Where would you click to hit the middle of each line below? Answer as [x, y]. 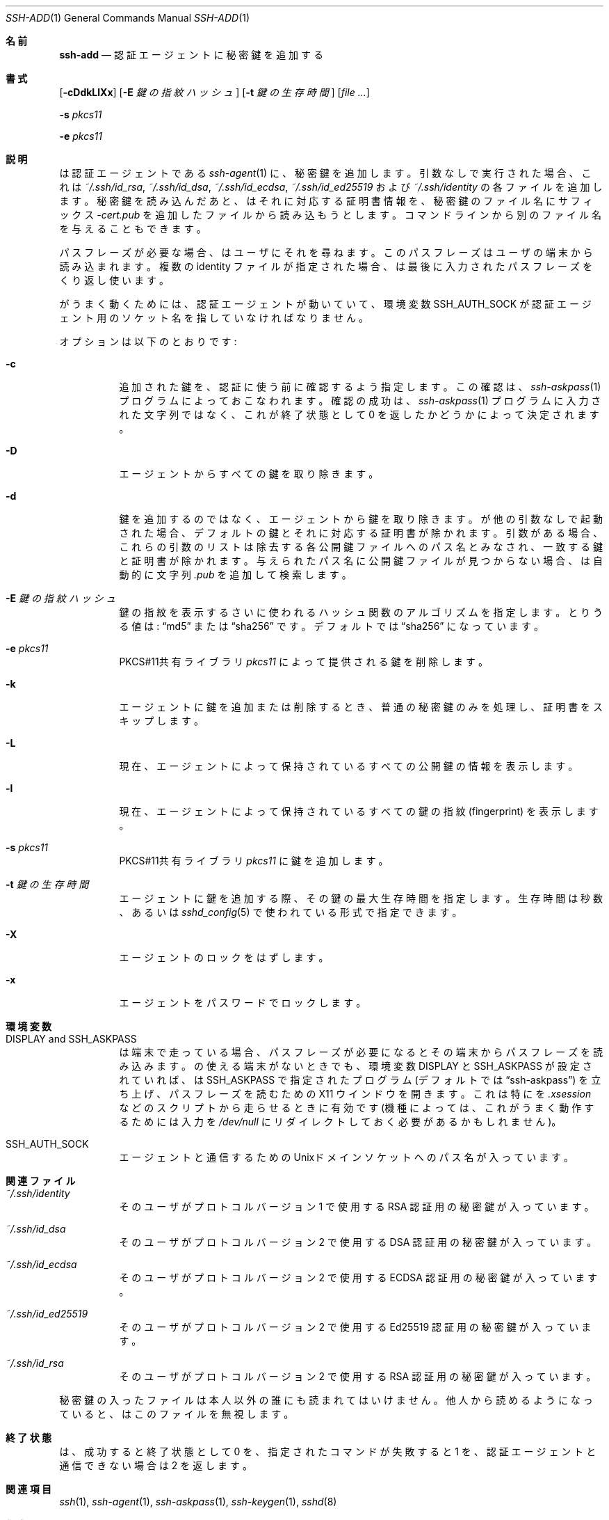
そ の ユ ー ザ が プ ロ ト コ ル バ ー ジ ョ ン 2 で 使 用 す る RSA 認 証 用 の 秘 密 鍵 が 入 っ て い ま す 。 [358, 1376]
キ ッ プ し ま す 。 [162, 721]
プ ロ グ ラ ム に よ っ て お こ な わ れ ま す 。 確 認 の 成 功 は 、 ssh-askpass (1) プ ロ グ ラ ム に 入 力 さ [360, 401]
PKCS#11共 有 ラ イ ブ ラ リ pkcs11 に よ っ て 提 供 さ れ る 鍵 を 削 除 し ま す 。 [303, 662]
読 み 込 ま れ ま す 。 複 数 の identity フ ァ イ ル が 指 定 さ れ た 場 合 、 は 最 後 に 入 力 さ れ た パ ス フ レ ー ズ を [326, 266]
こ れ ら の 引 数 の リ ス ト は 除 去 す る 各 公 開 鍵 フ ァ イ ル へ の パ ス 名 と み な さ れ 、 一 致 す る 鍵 [361, 547]
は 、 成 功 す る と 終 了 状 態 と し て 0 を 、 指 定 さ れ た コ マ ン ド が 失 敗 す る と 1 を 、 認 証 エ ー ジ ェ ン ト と [328, 1451]
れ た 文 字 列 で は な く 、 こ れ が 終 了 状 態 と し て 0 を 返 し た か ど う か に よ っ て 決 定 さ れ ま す [359, 414]
